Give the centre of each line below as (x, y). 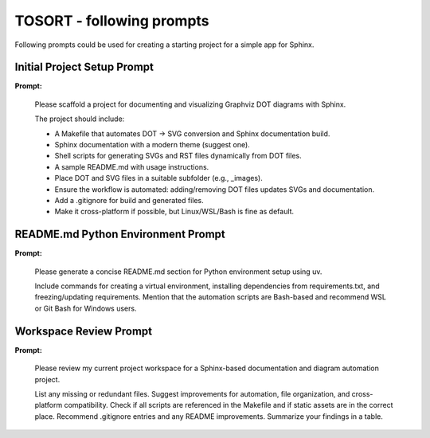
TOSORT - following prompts (112, 21)
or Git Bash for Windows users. (86, 308)
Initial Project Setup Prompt (84, 67)
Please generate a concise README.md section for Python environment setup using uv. (178, 272)
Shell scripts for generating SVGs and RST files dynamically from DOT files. (178, 156)
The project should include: (80, 119)
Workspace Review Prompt (84, 331)
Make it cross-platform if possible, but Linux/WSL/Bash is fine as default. (174, 212)
